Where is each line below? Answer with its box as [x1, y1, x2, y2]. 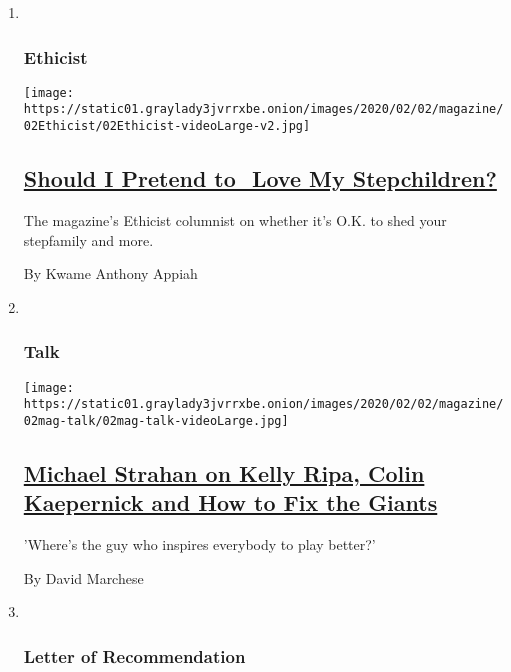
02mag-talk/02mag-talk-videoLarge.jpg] [23, 413, 289, 428]
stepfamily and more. [23, 229, 154, 250]
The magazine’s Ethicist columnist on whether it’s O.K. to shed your [23, 209, 447, 230]
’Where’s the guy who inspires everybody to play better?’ [23, 534, 376, 555]
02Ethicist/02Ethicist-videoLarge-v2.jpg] [23, 119, 311, 134]
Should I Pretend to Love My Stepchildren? [23, 163, 497, 194]
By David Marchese [23, 567, 144, 588]
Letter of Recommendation [23, 643, 246, 668]
